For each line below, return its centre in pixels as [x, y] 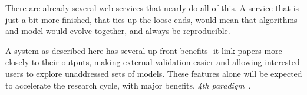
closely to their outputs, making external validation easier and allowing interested [153, 62]
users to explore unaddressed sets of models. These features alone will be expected [154, 73]
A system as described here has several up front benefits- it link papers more [144, 50]
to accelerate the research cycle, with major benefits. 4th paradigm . [128, 85]
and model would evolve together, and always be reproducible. [118, 31]
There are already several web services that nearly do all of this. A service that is [152, 8]
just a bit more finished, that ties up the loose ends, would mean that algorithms [151, 19]
